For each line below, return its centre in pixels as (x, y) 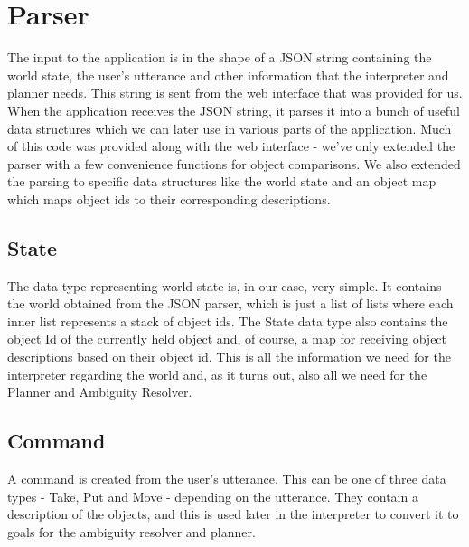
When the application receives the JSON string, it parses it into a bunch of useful (234, 110)
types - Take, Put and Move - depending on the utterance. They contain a (213, 496)
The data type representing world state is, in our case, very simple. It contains (225, 285)
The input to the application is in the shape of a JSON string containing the (220, 57)
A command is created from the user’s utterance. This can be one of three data (227, 479)
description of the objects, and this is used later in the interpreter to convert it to (233, 514)
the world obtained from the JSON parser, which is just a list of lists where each (230, 303)
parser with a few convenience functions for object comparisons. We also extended (234, 163)
